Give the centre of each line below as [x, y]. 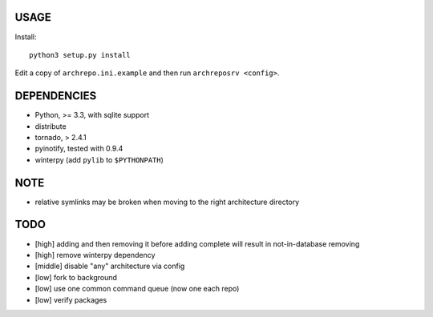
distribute [51, 126]
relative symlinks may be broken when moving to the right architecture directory [167, 202]
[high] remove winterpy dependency [95, 255]
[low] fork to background [76, 277]
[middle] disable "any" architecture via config [110, 266]
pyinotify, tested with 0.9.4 [79, 149]
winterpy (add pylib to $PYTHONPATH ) [99, 159]
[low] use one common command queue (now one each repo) [137, 289]
